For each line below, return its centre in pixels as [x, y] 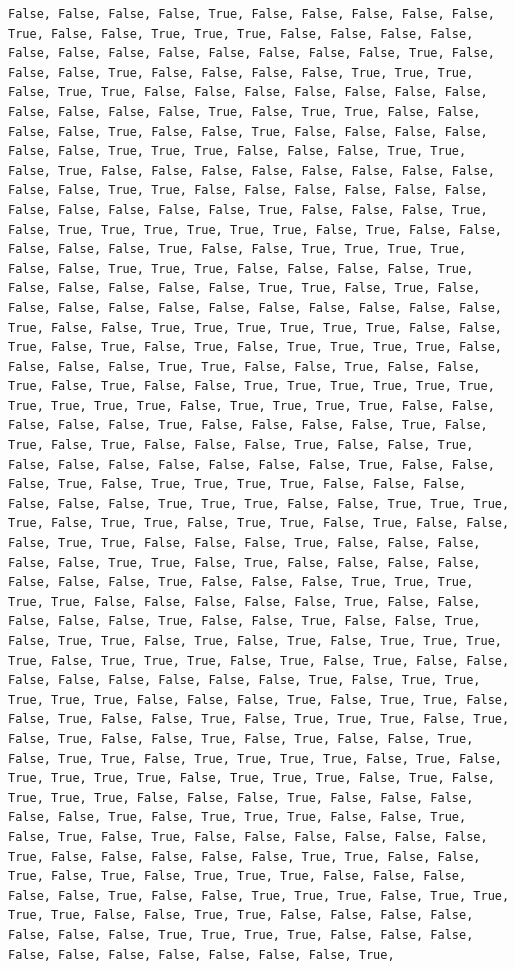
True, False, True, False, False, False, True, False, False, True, [241, 445]
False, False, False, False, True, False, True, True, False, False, [244, 111]
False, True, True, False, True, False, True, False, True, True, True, [255, 641]
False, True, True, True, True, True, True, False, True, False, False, [255, 229]
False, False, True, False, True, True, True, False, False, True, [237, 817]
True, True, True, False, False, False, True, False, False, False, [241, 797]
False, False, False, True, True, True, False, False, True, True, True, [259, 503]
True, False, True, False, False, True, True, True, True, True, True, [251, 386]
